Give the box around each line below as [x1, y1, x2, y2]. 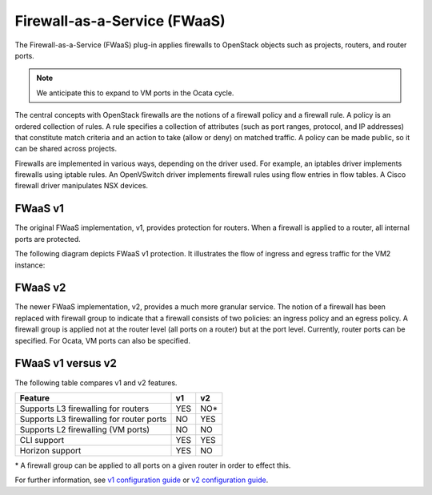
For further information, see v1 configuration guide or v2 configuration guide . [14, 475, 269, 485]
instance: [14, 260, 46, 270]
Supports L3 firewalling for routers [19, 403, 150, 414]
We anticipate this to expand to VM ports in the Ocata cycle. [36, 88, 234, 98]
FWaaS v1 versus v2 [14, 356, 118, 370]
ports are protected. [14, 234, 82, 243]
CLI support [19, 434, 64, 445]
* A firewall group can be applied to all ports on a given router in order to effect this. [14, 461, 291, 470]
